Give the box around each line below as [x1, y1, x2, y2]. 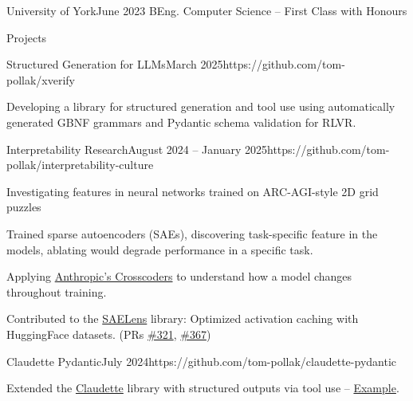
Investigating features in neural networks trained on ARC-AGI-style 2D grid [6, 183, 379, 199]
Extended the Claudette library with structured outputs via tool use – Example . [6, 379, 399, 396]
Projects [6, 29, 47, 45]
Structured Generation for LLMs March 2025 [6, 56, 223, 73]
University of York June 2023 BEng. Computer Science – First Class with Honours [6, 2, 407, 18]
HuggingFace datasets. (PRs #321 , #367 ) [6, 325, 211, 342]
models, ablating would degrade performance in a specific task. [6, 241, 313, 258]
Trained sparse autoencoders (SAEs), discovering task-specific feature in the [6, 225, 378, 242]
